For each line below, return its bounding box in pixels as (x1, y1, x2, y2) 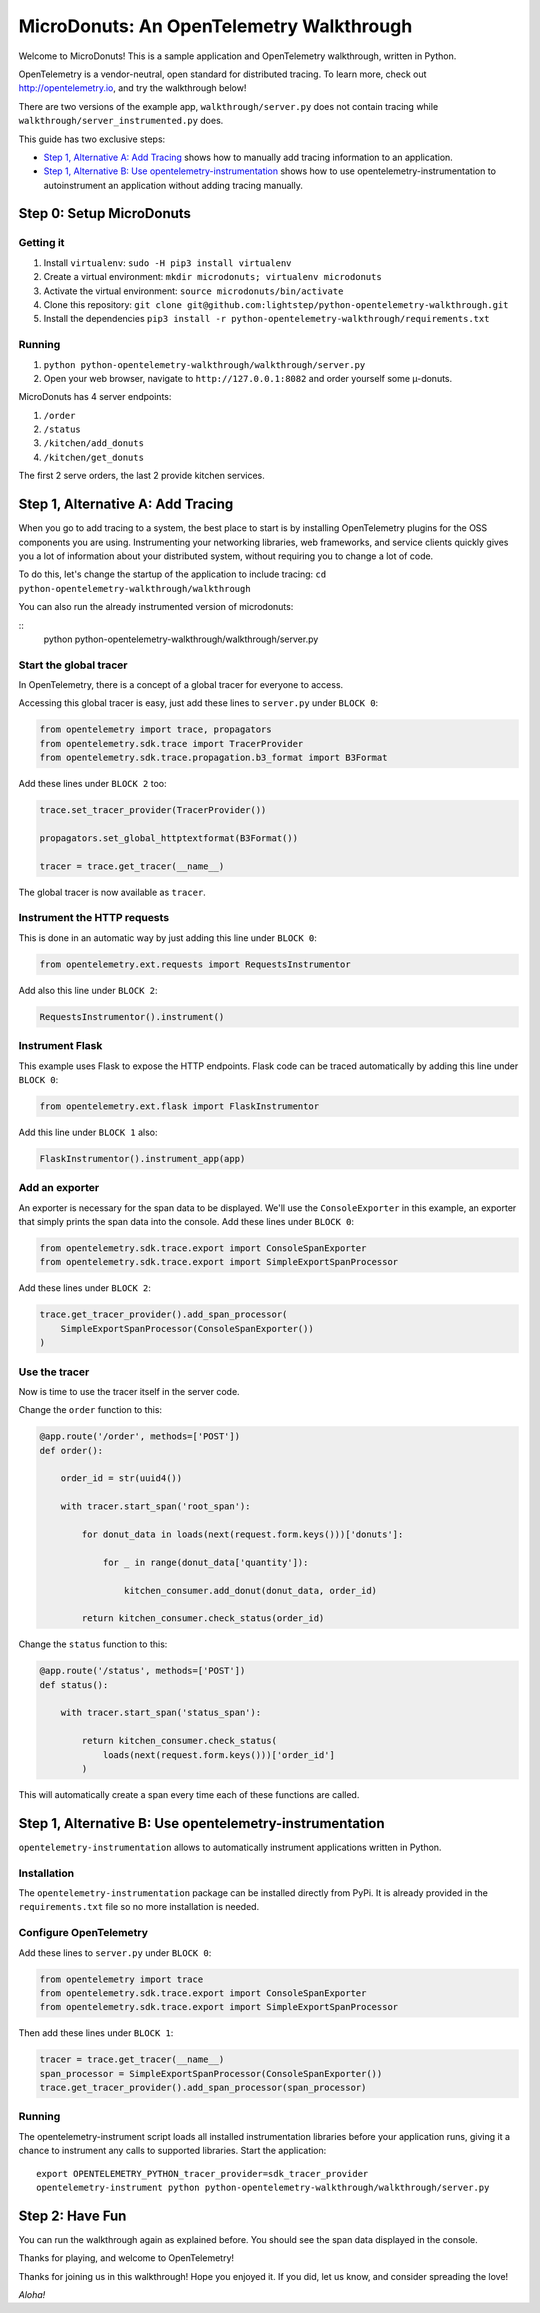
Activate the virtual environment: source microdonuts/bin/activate (43, 285, 344, 297)
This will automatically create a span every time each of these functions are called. (18, 1789, 360, 1801)
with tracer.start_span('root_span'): (60, 1501, 251, 1512)
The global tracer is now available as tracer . (18, 886, 207, 898)
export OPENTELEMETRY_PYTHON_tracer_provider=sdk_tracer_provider (36, 2168, 369, 2179)
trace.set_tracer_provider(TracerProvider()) (39, 805, 267, 816)
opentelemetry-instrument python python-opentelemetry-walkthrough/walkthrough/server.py (36, 2182, 490, 2194)
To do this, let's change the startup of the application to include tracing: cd (18, 568, 327, 580)
